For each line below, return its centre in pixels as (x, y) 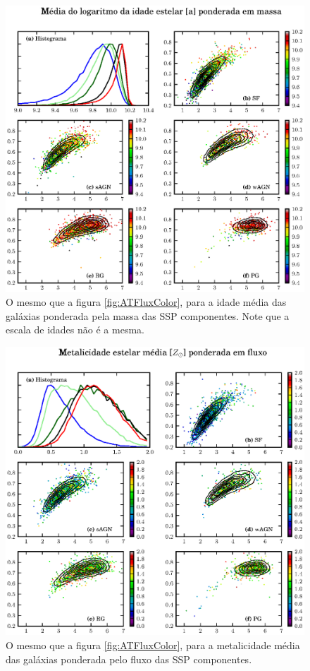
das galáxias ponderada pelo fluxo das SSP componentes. (129, 659)
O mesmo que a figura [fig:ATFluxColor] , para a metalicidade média (153, 645)
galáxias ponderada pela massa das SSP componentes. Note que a (148, 315)
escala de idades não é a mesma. (75, 329)
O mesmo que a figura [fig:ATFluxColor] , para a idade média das (146, 301)
